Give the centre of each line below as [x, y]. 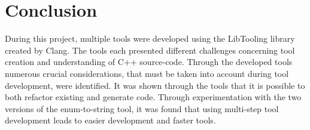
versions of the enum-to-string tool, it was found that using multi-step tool [142, 108]
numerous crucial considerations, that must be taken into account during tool [147, 73]
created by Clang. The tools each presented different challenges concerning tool [150, 50]
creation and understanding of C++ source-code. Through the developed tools [149, 62]
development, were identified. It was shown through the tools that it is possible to [155, 85]
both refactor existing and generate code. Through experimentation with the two [153, 97]
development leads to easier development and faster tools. [110, 120]
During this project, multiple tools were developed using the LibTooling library [150, 38]
